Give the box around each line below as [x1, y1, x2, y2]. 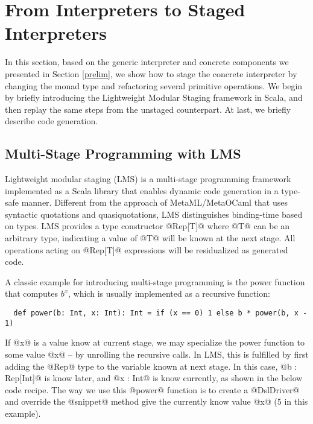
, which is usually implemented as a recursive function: [68, 287, 270, 300]
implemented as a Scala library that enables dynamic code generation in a [5, 184, 279, 197]
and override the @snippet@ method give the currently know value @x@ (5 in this [5, 395, 308, 408]
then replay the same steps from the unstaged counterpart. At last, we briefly [5, 103, 291, 115]
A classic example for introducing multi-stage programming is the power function [5, 275, 305, 288]
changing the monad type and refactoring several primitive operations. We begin [5, 79, 303, 92]
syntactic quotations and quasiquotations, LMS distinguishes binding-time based [5, 207, 303, 220]
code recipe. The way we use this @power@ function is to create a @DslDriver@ [5, 383, 300, 396]
